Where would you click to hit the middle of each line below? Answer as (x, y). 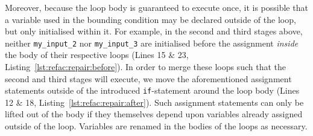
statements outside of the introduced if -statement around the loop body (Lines (152, 90)
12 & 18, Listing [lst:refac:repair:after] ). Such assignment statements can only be (154, 102)
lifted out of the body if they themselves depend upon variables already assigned (154, 114)
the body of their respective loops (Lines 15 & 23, (97, 55)
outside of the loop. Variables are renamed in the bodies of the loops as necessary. (156, 126)
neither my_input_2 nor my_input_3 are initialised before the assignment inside (152, 43)
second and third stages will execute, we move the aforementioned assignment (148, 78)
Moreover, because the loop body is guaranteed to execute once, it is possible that (156, 7)
